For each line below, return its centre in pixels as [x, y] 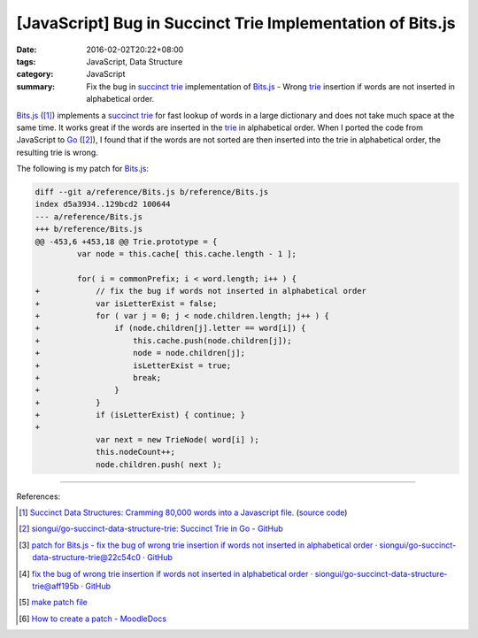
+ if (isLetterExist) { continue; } [140, 415]
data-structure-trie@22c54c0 [87, 557]
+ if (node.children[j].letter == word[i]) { [170, 328]
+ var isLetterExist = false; [126, 304]
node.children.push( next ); [159, 464]
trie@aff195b [56, 586]
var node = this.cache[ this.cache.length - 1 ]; [186, 254]
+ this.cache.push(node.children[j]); [163, 340]
